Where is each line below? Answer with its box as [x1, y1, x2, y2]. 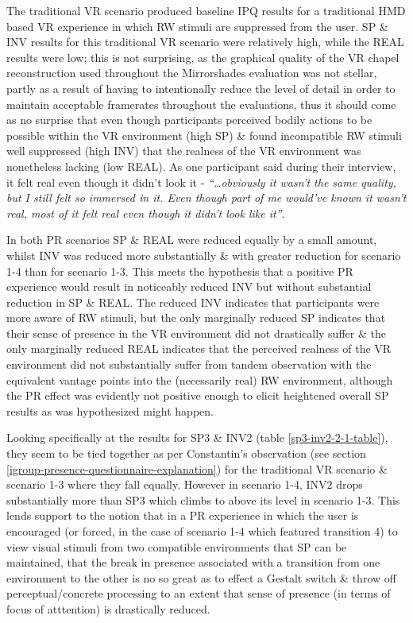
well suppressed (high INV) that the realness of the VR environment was [6, 142, 361, 159]
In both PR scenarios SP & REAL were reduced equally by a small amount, [6, 231, 377, 248]
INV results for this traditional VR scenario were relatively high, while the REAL [6, 33, 404, 50]
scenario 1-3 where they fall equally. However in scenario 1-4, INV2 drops [6, 476, 363, 493]
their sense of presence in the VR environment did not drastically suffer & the [6, 324, 386, 341]
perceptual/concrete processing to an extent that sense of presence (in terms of [6, 585, 391, 602]
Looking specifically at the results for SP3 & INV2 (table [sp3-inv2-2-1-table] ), [6, 429, 388, 446]
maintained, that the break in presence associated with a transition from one [6, 554, 380, 571]
